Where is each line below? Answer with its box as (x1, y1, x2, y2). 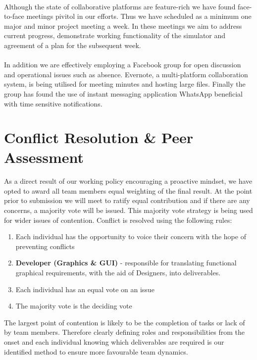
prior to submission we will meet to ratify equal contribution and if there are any (4, 195, 250, 206)
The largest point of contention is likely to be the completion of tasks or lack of (4, 317, 245, 327)
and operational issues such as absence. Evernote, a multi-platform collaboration (4, 69, 248, 79)
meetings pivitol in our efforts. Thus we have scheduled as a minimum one (26, 11, 252, 21)
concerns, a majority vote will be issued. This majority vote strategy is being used (4, 205, 253, 215)
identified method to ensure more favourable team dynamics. (4, 346, 188, 357)
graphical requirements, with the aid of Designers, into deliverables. (15, 267, 221, 278)
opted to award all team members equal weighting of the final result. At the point (4, 185, 253, 196)
